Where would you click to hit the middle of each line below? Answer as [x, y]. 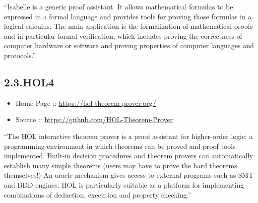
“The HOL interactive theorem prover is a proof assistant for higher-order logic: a [128, 136]
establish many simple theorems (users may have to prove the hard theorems [121, 165]
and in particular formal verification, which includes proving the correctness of [123, 35]
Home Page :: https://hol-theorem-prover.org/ [86, 102]
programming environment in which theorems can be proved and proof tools [120, 146]
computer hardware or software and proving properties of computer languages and [129, 45]
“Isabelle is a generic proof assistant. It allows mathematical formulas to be [119, 6]
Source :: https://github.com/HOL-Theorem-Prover [94, 119]
